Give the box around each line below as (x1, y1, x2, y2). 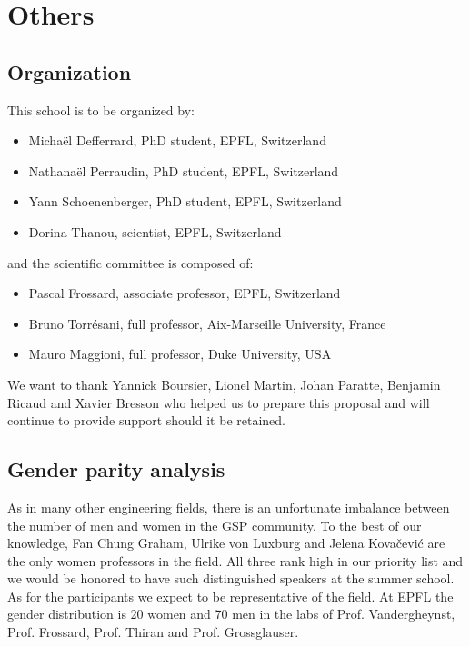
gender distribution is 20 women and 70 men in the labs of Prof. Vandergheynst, (7, 604, 455, 623)
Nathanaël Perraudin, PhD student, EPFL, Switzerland (28, 161, 339, 180)
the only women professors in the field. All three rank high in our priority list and (7, 551, 464, 570)
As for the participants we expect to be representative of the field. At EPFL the (7, 586, 454, 605)
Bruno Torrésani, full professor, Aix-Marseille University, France (28, 314, 386, 333)
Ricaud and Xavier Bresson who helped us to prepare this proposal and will (7, 393, 430, 412)
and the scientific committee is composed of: (7, 253, 254, 272)
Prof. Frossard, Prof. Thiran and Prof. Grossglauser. (7, 622, 299, 642)
